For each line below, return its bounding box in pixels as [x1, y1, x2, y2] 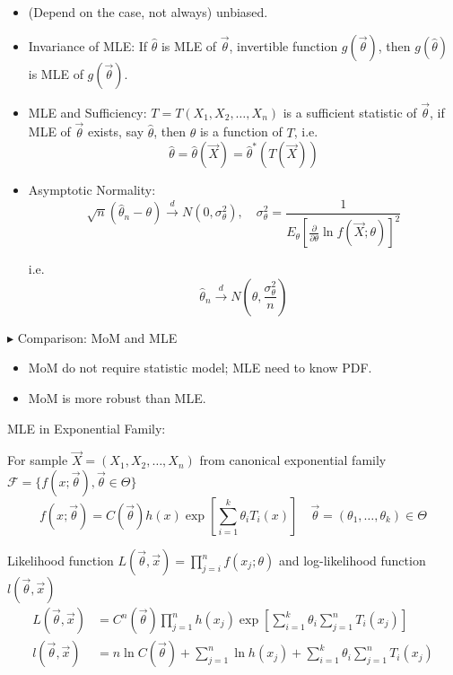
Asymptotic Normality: [28, 180, 156, 199]
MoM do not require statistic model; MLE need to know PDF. [28, 358, 372, 377]
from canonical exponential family [199, 451, 387, 469]
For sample [7, 451, 68, 469]
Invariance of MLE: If [28, 36, 148, 55]
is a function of [199, 122, 283, 141]
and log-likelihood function [278, 551, 426, 569]
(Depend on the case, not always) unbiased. [28, 3, 268, 21]
